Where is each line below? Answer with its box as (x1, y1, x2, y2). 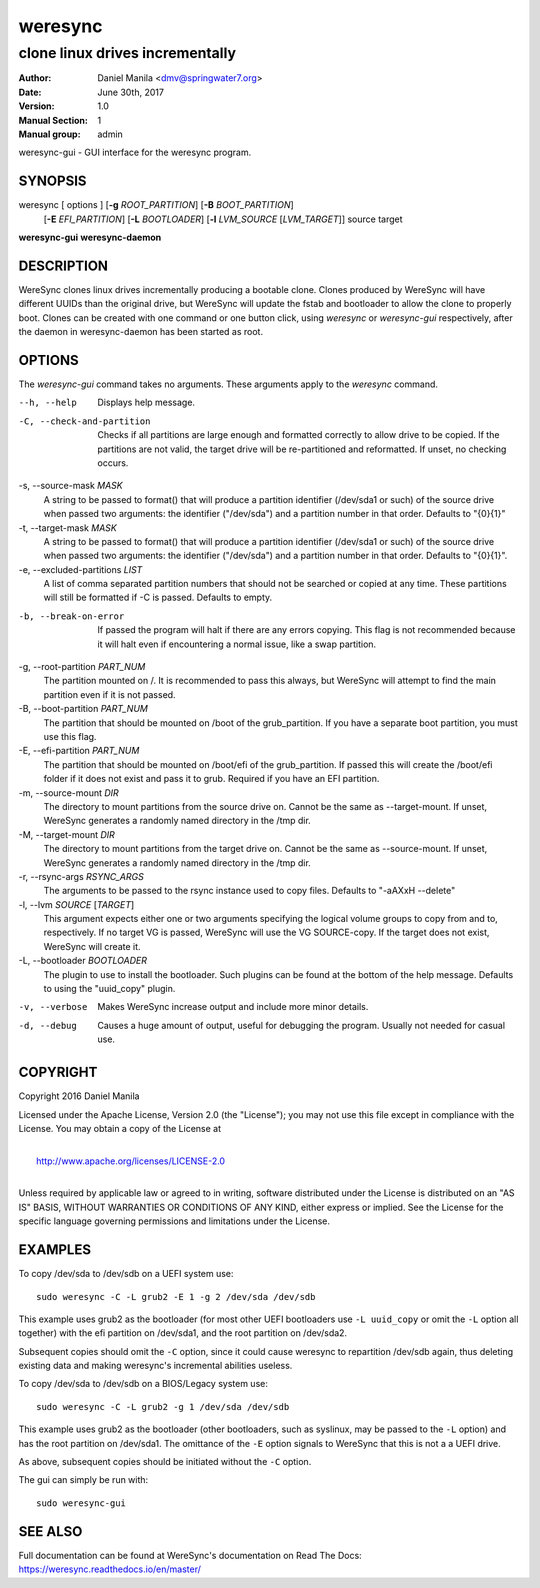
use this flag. (43, 731, 97, 742)
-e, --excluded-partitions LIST (18, 563, 143, 575)
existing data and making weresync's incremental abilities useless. (18, 1360, 293, 1372)
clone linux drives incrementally (18, 44, 237, 62)
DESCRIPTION (18, 257, 109, 274)
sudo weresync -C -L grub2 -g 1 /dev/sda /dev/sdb (36, 1401, 290, 1412)
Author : (18, 72, 52, 84)
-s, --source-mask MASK (18, 480, 124, 492)
